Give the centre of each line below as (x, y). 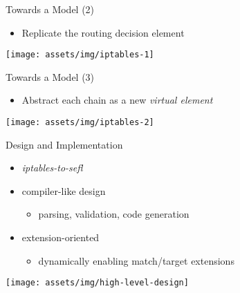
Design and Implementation (64, 144)
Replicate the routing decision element (103, 32)
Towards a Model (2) (50, 9)
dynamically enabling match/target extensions (136, 260)
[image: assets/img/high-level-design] (97, 283)
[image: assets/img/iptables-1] (80, 55)
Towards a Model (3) (50, 76)
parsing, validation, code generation (114, 214)
